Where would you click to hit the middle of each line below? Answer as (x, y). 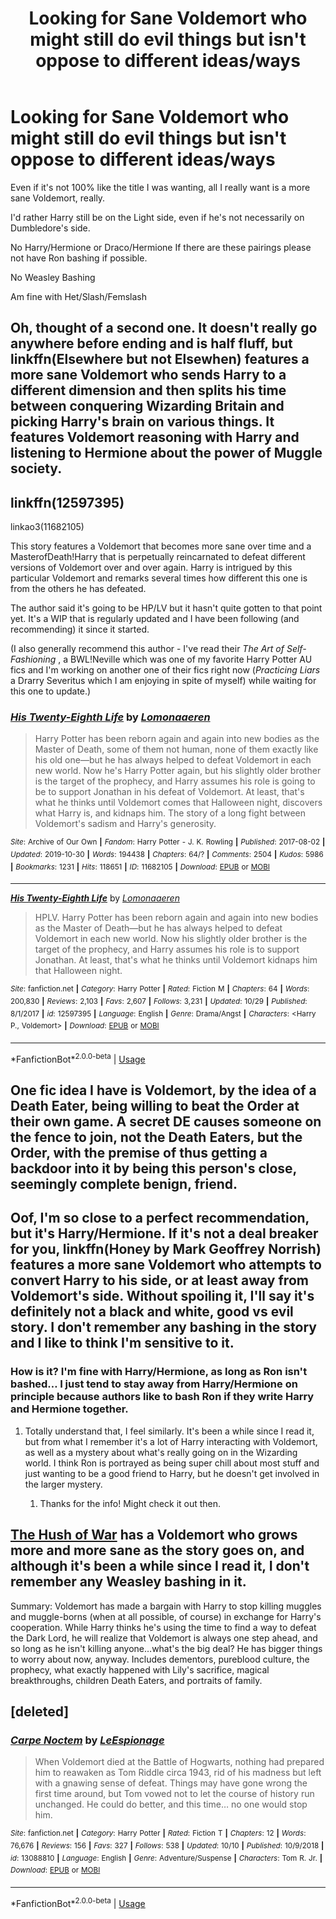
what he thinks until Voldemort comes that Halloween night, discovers (178, 803)
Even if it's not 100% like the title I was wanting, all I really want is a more (160, 187)
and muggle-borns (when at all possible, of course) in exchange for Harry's (166, 1616)
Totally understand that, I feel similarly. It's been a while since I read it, (169, 1431)
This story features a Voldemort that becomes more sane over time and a (161, 546)
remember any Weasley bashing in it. (128, 1582)
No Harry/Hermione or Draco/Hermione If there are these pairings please (161, 247)
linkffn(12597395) (67, 502)
